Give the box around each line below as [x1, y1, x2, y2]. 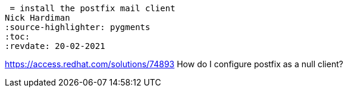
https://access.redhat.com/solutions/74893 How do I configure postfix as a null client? [5, 59, 343, 69]
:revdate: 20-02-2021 [5, 41, 105, 51]
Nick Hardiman [5, 13, 70, 22]
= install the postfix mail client [10, 4, 175, 13]
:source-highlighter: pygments [5, 22, 151, 32]
